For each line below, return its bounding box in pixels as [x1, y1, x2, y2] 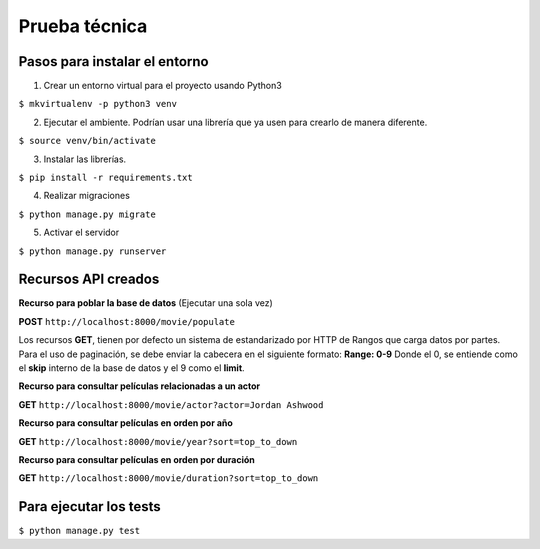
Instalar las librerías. [43, 153, 127, 165]
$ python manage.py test [18, 525, 140, 537]
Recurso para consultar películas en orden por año [18, 417, 234, 429]
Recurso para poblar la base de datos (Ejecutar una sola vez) [18, 297, 274, 309]
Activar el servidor [43, 226, 120, 239]
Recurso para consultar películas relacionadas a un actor [18, 380, 261, 392]
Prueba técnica [18, 15, 148, 37]
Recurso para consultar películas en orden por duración [18, 454, 255, 465]
